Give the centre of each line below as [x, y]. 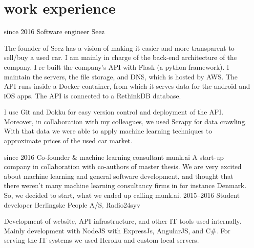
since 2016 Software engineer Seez [54, 31]
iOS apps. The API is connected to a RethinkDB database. [93, 95]
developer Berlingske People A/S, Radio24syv [72, 204]
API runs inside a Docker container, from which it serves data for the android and [127, 86]
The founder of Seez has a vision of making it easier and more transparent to [119, 48]
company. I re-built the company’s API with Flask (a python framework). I [117, 67]
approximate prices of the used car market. [68, 141]
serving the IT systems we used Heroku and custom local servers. [102, 240]
